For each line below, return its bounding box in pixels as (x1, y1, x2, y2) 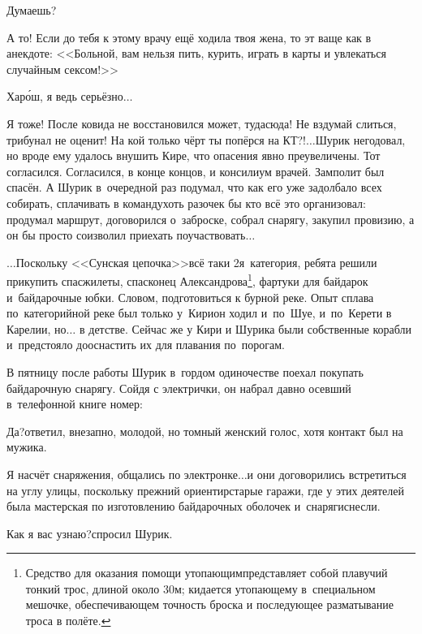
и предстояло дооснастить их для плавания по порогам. (6, 336, 285, 353)
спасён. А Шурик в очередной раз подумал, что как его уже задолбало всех (6, 179, 382, 196)
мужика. (6, 438, 47, 455)
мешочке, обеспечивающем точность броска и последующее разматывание (25, 596, 394, 613)
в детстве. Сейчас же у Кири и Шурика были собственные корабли (79, 320, 412, 337)
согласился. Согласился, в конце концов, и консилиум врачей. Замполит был (6, 162, 385, 179)
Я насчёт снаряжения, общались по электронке (6, 465, 238, 482)
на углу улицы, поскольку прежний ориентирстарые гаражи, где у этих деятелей (6, 481, 404, 498)
